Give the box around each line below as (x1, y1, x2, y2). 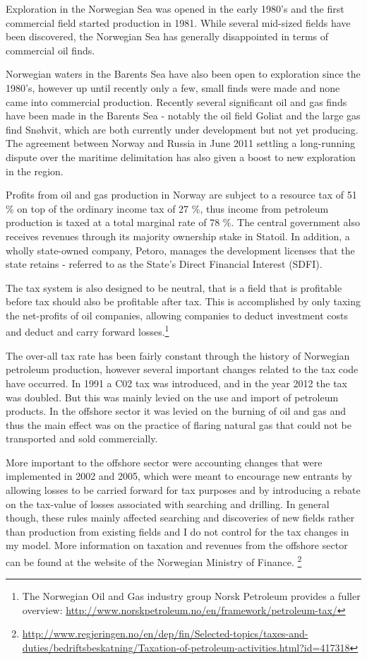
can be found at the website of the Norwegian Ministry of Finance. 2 (6, 553, 302, 569)
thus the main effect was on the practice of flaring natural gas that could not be (6, 417, 351, 432)
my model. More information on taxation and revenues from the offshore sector (6, 538, 348, 553)
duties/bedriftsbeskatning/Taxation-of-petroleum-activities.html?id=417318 (22, 640, 350, 655)
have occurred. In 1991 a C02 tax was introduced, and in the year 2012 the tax (6, 375, 347, 390)
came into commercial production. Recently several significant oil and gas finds (6, 94, 347, 109)
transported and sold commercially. (6, 431, 158, 446)
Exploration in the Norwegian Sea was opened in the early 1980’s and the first (6, 1, 344, 16)
